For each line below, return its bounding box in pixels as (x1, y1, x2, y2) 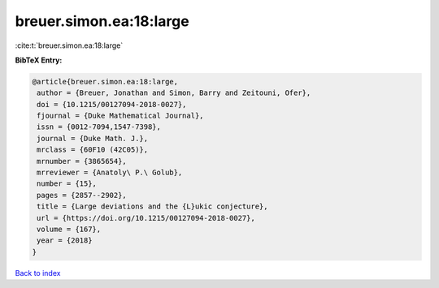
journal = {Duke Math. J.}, (37, 134, 149, 143)
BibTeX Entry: (15, 55, 63, 65)
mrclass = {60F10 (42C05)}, (37, 145, 149, 154)
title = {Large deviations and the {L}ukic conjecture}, (37, 202, 268, 211)
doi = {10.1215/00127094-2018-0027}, (37, 100, 187, 109)
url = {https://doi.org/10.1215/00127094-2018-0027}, (37, 213, 255, 222)
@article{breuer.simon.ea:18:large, (32, 77, 179, 86)
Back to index (15, 268, 61, 277)
